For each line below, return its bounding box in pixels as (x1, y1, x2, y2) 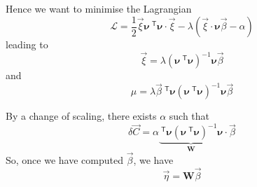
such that (169, 109, 210, 123)
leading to (6, 37, 48, 52)
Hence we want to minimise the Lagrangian (6, 1, 192, 15)
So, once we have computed (6, 153, 123, 167)
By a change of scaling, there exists (6, 109, 157, 123)
